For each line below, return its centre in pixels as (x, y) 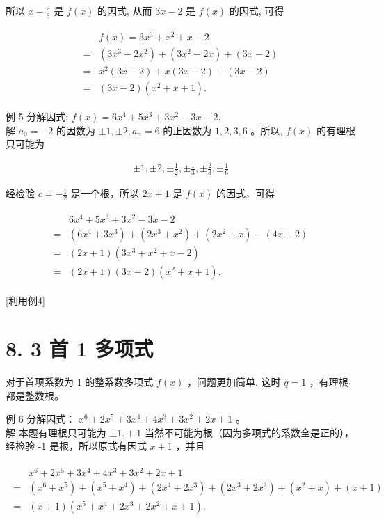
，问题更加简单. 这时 (234, 382)
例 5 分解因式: (37, 117)
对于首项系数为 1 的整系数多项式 (80, 382)
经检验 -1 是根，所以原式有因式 (76, 446)
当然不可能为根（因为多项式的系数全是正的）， (249, 432)
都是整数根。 (35, 395)
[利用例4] (25, 300)
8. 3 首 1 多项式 (80, 348)
